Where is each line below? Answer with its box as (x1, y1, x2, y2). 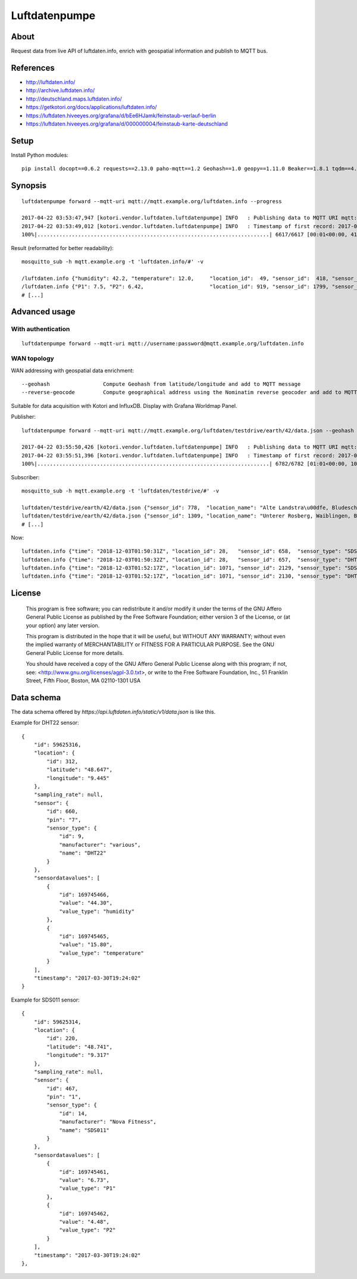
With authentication (11, 325, 70, 333)
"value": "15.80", (59, 941, 113, 948)
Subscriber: (11, 473, 40, 481)
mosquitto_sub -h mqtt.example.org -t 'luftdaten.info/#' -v (21, 258, 203, 265)
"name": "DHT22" (59, 850, 107, 857)
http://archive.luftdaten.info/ (26, 87, 95, 94)
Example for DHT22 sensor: (11, 719, 80, 726)
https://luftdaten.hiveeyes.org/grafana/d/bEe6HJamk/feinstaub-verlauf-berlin (26, 112, 217, 119)
